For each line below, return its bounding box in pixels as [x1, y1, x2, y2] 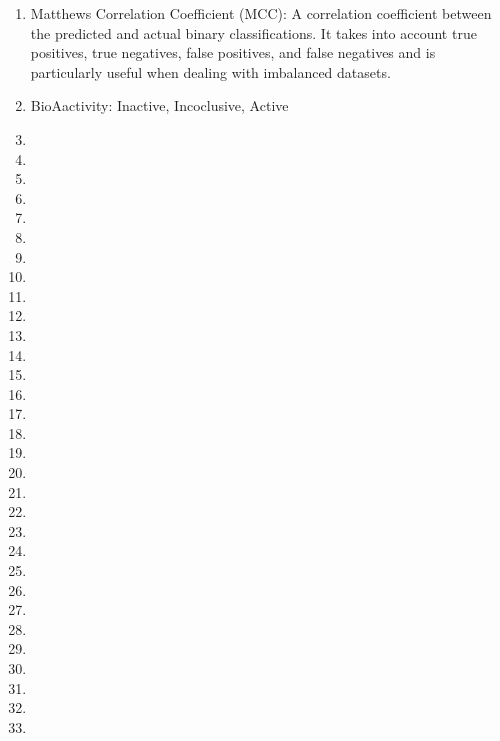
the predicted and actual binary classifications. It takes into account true [30, 22, 477, 43]
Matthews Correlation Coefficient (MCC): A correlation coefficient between [30, 3, 492, 23]
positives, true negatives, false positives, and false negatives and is [30, 42, 436, 63]
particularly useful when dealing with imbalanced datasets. [30, 61, 391, 82]
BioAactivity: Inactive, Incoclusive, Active [30, 95, 289, 116]
